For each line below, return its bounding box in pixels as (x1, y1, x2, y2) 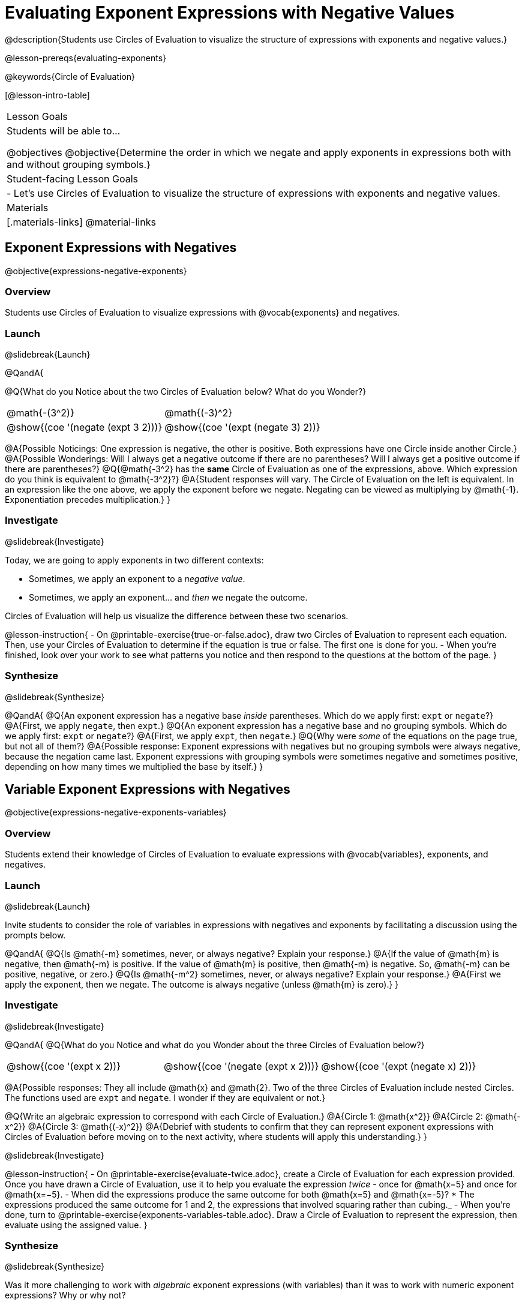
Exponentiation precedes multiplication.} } (5, 494, 171, 505)
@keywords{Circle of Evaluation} (5, 71, 136, 82)
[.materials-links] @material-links (7, 215, 156, 228)
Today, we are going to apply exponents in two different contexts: (5, 554, 264, 565)
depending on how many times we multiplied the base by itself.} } (5, 761, 263, 772)
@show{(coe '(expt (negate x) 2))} (321, 1060, 476, 1072)
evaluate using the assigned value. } (5, 1219, 148, 1230)
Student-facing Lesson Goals (7, 172, 139, 185)
